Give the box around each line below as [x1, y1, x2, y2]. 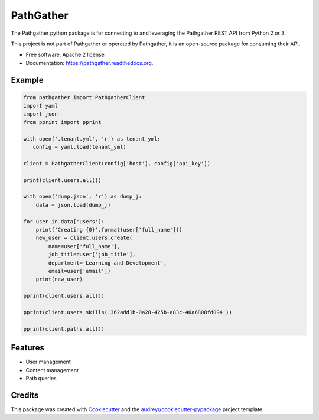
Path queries [25, 375, 57, 382]
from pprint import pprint [23, 119, 102, 125]
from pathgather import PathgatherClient [23, 94, 145, 100]
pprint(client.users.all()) [23, 292, 105, 299]
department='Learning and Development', [48, 259, 167, 266]
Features [11, 343, 44, 353]
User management [25, 358, 71, 366]
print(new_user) [35, 276, 83, 283]
